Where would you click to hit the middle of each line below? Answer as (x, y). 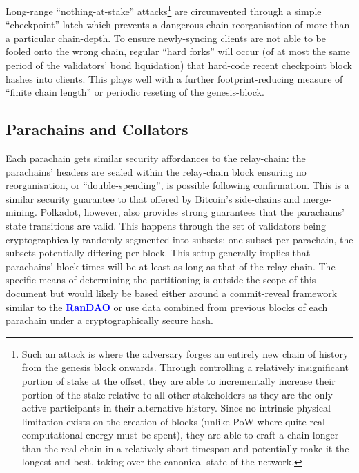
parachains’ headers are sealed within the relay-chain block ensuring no (156, 171)
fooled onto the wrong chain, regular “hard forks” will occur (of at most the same (178, 51)
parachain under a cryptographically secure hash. (109, 320)
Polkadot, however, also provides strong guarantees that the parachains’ (192, 212)
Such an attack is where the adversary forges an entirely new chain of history (185, 353)
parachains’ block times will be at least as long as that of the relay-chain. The (171, 266)
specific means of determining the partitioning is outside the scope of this (161, 280)
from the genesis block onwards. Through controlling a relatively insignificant (185, 367)
